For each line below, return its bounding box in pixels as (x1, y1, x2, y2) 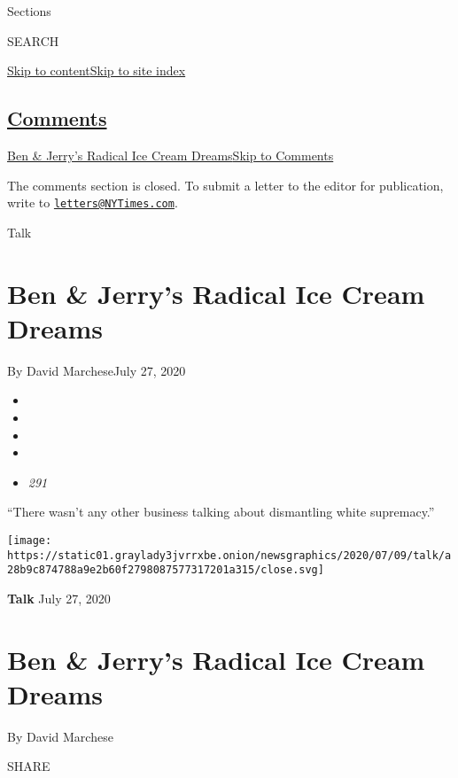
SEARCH (7, 31, 59, 50)
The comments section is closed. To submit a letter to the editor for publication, (7, 175, 444, 194)
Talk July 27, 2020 (7, 588, 111, 607)
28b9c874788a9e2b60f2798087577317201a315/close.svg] (7, 564, 324, 577)
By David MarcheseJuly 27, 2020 (7, 361, 186, 379)
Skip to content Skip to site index (7, 61, 186, 80)
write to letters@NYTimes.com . (7, 193, 178, 212)
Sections (7, 2, 51, 19)
